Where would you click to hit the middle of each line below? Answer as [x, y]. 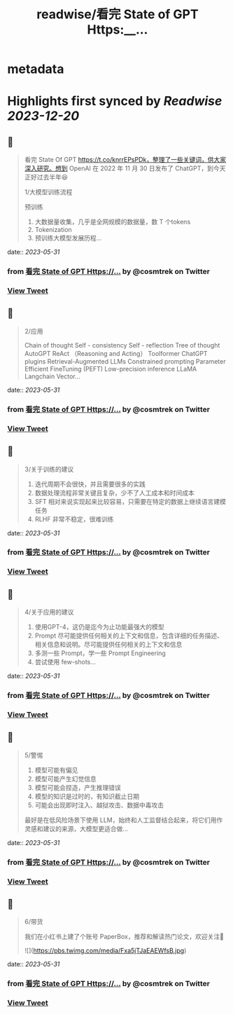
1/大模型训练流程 [48, 192]
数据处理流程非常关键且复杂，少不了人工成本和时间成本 [114, 493]
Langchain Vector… [52, 376]
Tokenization [53, 230]
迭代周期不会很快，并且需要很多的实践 [90, 484]
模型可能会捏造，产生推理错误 [78, 787]
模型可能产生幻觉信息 [65, 779]
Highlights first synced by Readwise [115, 101]
